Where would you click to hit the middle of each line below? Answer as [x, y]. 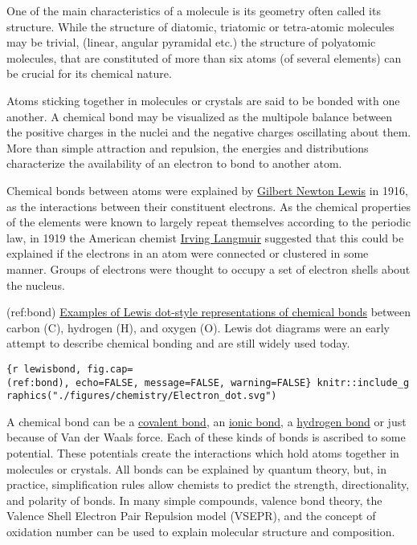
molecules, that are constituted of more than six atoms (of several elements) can [204, 57]
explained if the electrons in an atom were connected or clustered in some [188, 253]
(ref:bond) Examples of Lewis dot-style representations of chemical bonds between [209, 312]
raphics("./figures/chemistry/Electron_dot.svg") [142, 396]
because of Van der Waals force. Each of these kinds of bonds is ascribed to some [206, 437]
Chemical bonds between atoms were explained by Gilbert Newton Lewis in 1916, [207, 190]
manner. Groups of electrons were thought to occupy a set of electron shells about [208, 268]
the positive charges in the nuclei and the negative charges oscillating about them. [209, 132]
